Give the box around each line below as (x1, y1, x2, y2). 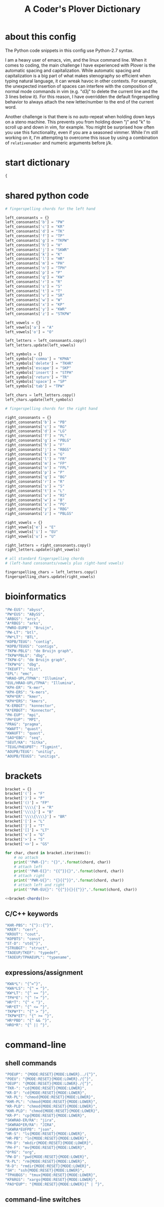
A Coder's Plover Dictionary (24, 3, 141, 15)
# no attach (14, 855, 38, 860)
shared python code (5, 190, 89, 201)
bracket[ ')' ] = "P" (5, 796, 45, 801)
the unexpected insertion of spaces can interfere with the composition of (5, 83, 153, 89)
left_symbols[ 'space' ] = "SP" (5, 379, 67, 384)
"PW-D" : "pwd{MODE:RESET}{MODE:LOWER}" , (5, 1154, 89, 1159)
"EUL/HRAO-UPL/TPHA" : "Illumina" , (5, 680, 76, 685)
